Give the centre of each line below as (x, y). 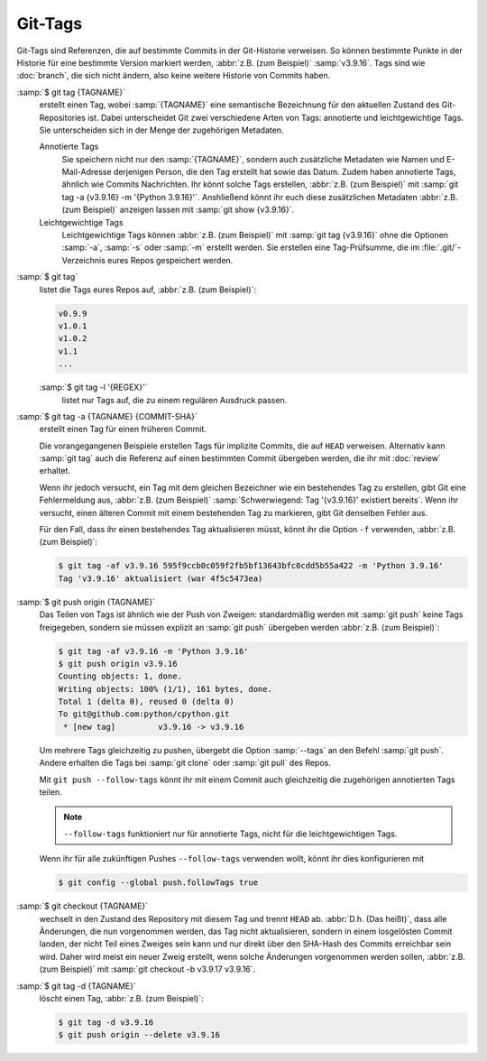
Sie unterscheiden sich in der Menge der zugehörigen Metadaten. (161, 130)
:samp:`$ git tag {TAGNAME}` (71, 92)
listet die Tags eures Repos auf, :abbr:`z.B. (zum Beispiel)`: (148, 290)
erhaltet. (55, 471)
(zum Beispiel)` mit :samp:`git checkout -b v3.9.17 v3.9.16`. (147, 969)
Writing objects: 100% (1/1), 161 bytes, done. (165, 689)
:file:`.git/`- (441, 247)
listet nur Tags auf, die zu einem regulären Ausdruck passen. (175, 400)
